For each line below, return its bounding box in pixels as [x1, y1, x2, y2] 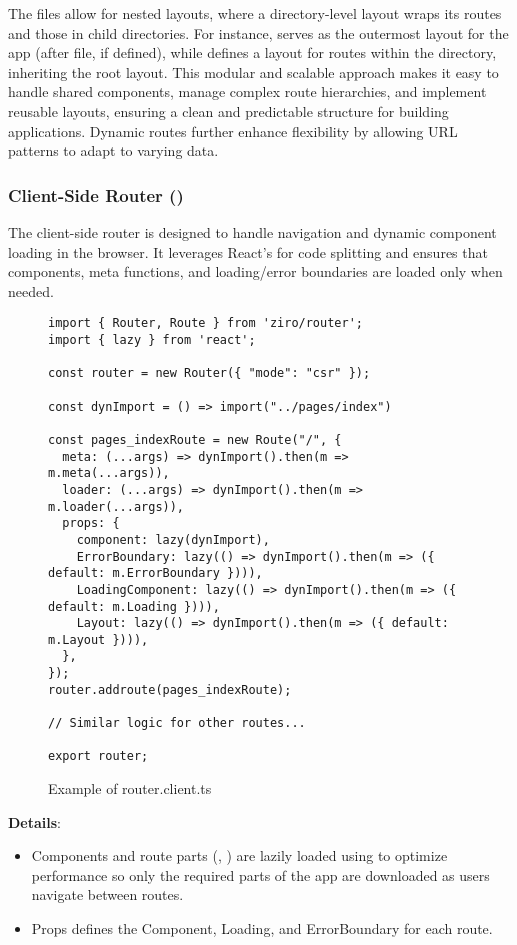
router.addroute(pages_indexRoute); [48, 682, 292, 697]
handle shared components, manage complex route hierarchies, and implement [8, 81, 487, 102]
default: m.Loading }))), [48, 599, 220, 614]
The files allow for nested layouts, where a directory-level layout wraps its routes [8, 3, 502, 23]
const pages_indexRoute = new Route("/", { [48, 432, 342, 447]
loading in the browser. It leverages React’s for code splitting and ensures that [8, 241, 488, 262]
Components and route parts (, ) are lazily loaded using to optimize [31, 845, 448, 866]
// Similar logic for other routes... [48, 716, 306, 731]
